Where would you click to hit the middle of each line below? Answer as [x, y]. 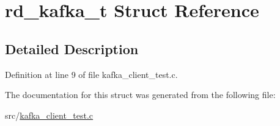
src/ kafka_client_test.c [49, 115]
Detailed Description [72, 48]
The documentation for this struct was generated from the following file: [140, 95]
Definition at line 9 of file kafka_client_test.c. [91, 74]
